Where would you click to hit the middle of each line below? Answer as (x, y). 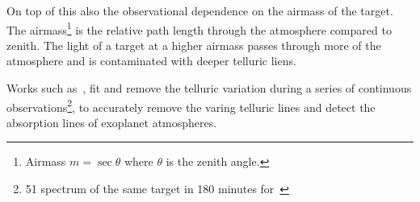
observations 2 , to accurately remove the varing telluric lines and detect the (191, 105)
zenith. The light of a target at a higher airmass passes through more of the (194, 45)
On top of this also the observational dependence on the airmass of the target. (200, 10)
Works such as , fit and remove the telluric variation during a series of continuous (209, 88)
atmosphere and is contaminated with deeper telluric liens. (151, 61)
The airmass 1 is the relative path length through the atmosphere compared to (199, 28)
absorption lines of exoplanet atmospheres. (112, 122)
